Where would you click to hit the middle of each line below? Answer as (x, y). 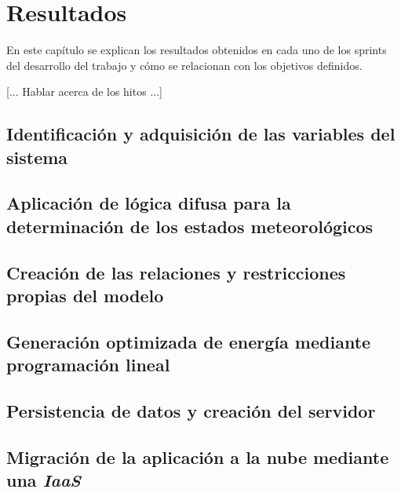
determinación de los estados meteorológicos (190, 226)
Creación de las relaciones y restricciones (176, 272)
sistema (37, 157)
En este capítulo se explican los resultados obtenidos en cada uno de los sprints (197, 50)
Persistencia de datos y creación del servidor (191, 410)
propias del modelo (85, 296)
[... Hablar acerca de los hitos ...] (84, 91)
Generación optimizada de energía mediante (189, 341)
